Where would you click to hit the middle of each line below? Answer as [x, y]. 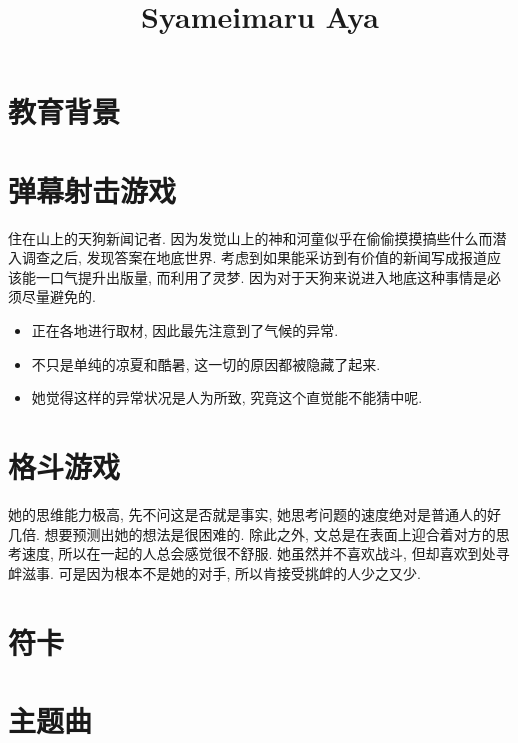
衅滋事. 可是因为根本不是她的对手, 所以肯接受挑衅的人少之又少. [214, 572]
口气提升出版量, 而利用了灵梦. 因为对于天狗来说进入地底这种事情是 [268, 276]
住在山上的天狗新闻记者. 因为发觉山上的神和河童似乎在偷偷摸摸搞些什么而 [250, 237]
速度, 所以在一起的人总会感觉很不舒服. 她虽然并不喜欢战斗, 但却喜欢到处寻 [265, 553]
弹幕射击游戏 [92, 189]
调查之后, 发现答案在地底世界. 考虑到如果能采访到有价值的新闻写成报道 [254, 257]
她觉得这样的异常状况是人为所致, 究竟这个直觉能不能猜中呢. [227, 397]
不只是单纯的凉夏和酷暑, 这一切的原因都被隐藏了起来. [206, 363]
